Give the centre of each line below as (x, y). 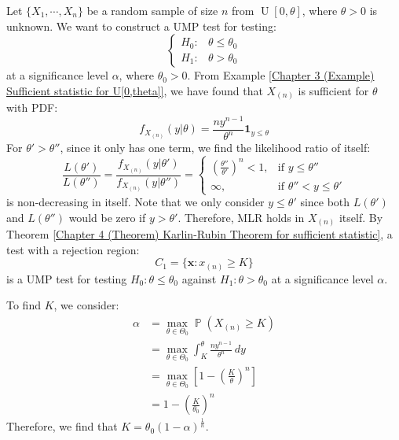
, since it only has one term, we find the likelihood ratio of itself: (215, 148)
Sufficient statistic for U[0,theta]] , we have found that (135, 90)
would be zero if (107, 217)
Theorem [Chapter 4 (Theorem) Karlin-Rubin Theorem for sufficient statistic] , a (199, 234)
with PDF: (32, 107)
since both (325, 202)
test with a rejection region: (73, 249)
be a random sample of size (152, 10)
